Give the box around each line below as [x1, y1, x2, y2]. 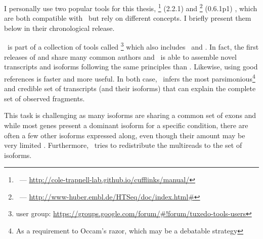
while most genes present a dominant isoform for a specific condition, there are [4, 119, 248, 130]
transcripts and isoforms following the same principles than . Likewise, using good [4, 61, 258, 72]
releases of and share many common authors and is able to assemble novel [4, 51, 237, 62]
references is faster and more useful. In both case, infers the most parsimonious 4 [4, 71, 255, 84]
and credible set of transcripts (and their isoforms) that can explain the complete [4, 83, 256, 94]
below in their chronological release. [4, 22, 115, 33]
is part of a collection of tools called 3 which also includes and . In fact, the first [7, 40, 259, 52]
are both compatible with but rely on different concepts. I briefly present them [4, 13, 251, 23]
